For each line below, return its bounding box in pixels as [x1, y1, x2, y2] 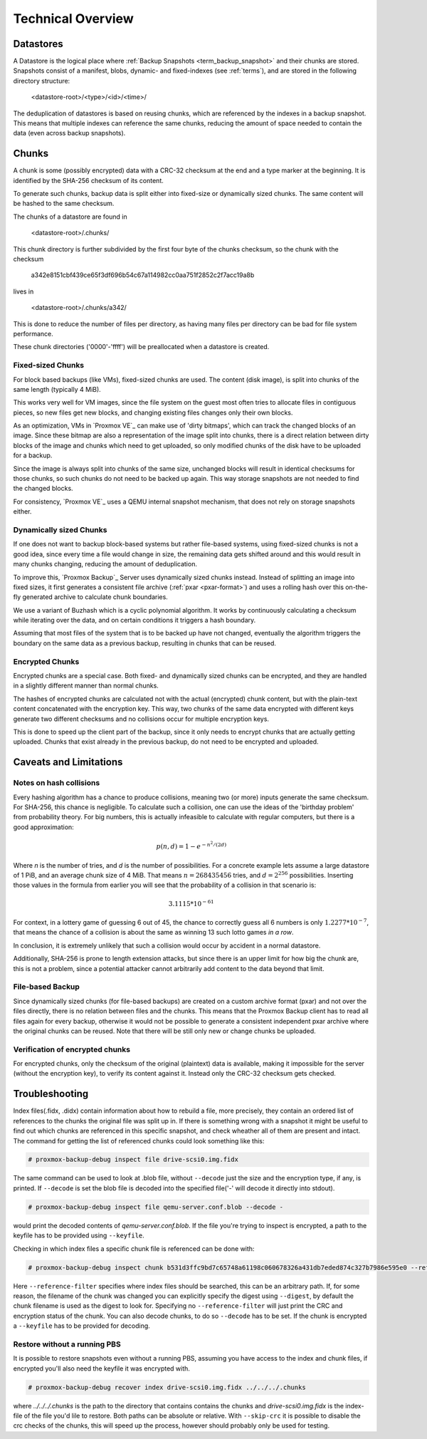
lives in [13, 287, 34, 296]
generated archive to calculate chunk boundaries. [22, 593, 169, 601]
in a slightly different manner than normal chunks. [13, 681, 159, 690]
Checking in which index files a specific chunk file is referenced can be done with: [13, 1244, 255, 1253]
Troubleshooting [13, 1088, 89, 1100]
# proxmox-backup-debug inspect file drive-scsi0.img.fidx [28, 1155, 238, 1164]
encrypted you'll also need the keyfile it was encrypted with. [13, 1364, 190, 1373]
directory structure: [13, 76, 70, 85]
